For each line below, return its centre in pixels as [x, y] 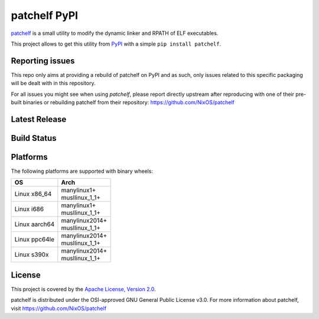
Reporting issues [43, 61]
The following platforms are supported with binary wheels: [82, 171]
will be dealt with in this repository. [53, 83]
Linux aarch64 [35, 224]
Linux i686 [29, 209]
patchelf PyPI [45, 15]
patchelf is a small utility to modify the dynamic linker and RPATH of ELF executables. [115, 33]
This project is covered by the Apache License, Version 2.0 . [83, 289]
